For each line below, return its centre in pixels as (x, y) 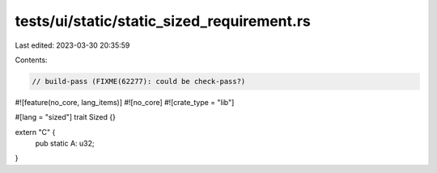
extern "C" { (35, 132)
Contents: (31, 60)
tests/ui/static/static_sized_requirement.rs (163, 21)
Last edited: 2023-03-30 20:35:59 (72, 45)
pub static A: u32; (65, 143)
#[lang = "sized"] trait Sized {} (66, 117)
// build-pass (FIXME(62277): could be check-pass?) (139, 81)
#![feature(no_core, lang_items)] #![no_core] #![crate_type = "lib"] (125, 102)
